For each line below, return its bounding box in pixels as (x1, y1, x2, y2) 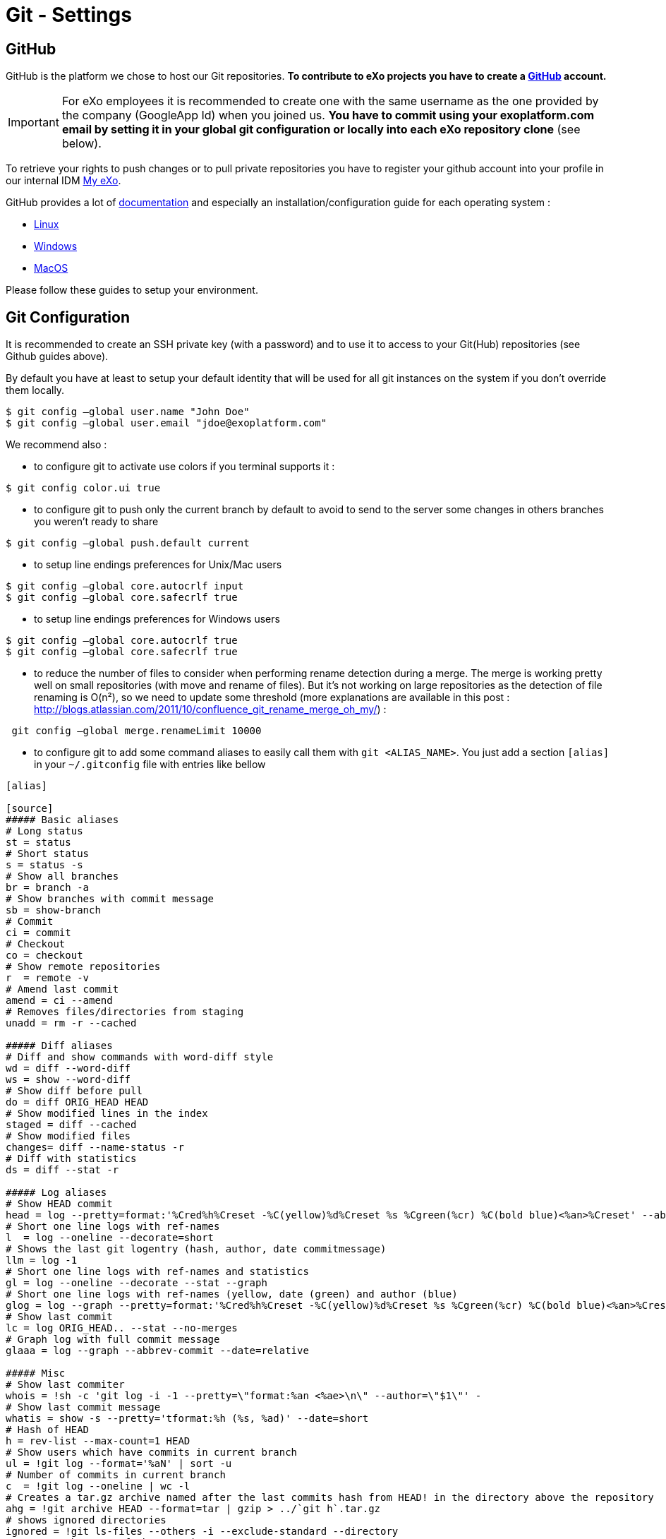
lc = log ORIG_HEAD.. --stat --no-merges (6, 1322, 238, 1334)
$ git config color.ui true (6, 482, 161, 494)
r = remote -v (6, 972, 90, 984)
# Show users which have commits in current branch (6, 1447, 298, 1459)
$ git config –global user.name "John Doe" (6, 406, 250, 418)
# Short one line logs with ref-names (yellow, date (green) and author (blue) (6, 1288, 458, 1300)
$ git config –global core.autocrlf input (6, 580, 244, 592)
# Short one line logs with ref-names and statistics (6, 1266, 309, 1278)
